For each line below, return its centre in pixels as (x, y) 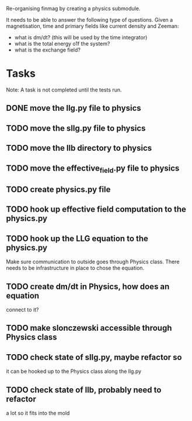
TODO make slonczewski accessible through (89, 328)
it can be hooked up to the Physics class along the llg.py (74, 371)
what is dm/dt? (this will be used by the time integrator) (81, 37)
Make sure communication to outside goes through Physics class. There (93, 262)
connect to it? (22, 310)
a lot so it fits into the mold (38, 413)
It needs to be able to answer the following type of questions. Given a (90, 20)
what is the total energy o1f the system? (62, 44)
